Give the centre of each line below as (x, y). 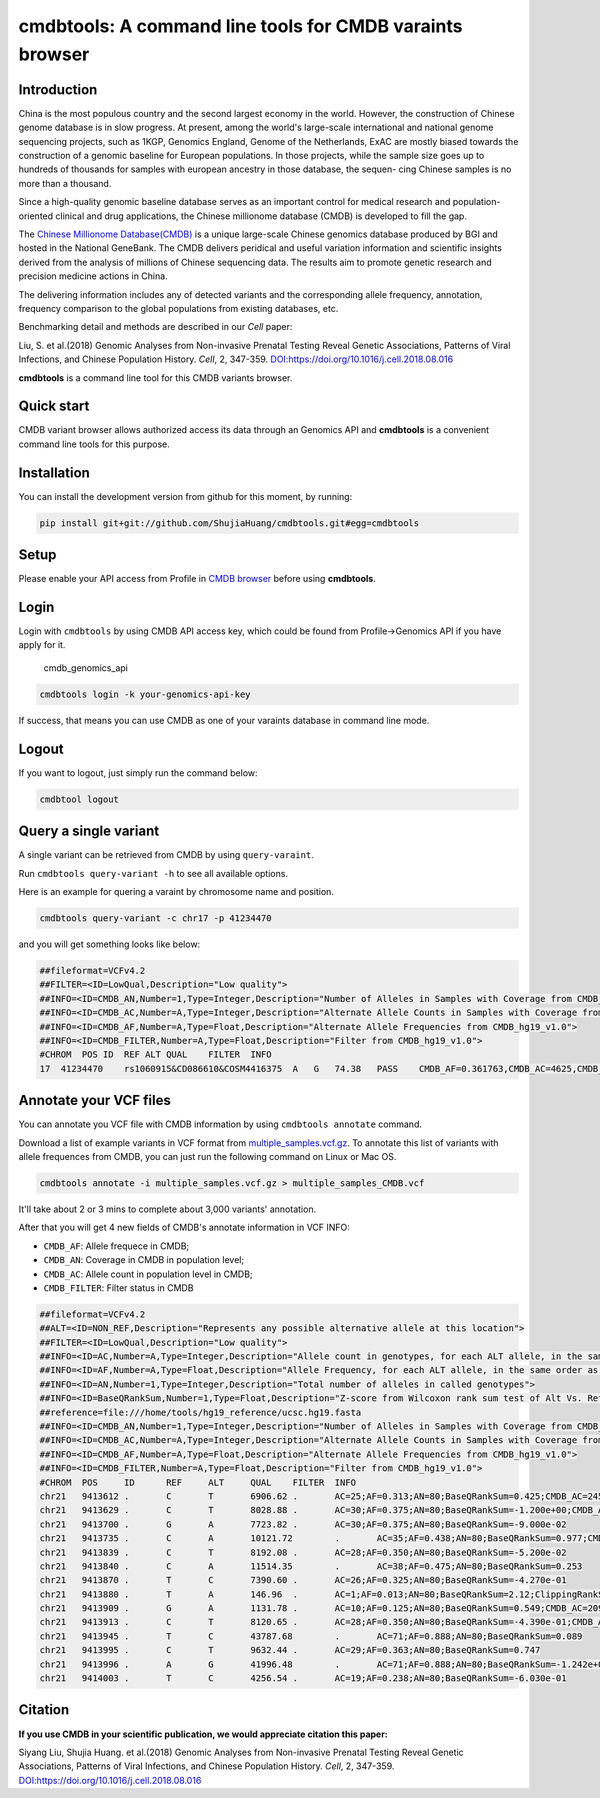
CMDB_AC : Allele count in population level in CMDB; (148, 1274)
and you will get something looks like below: (109, 944)
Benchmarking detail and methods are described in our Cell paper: (155, 327)
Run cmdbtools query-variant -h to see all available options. (153, 873)
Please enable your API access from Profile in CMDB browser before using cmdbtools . (197, 579)
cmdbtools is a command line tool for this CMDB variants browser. (155, 377)
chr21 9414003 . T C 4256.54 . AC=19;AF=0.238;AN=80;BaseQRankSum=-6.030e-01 (303, 1678)
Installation (54, 472)
